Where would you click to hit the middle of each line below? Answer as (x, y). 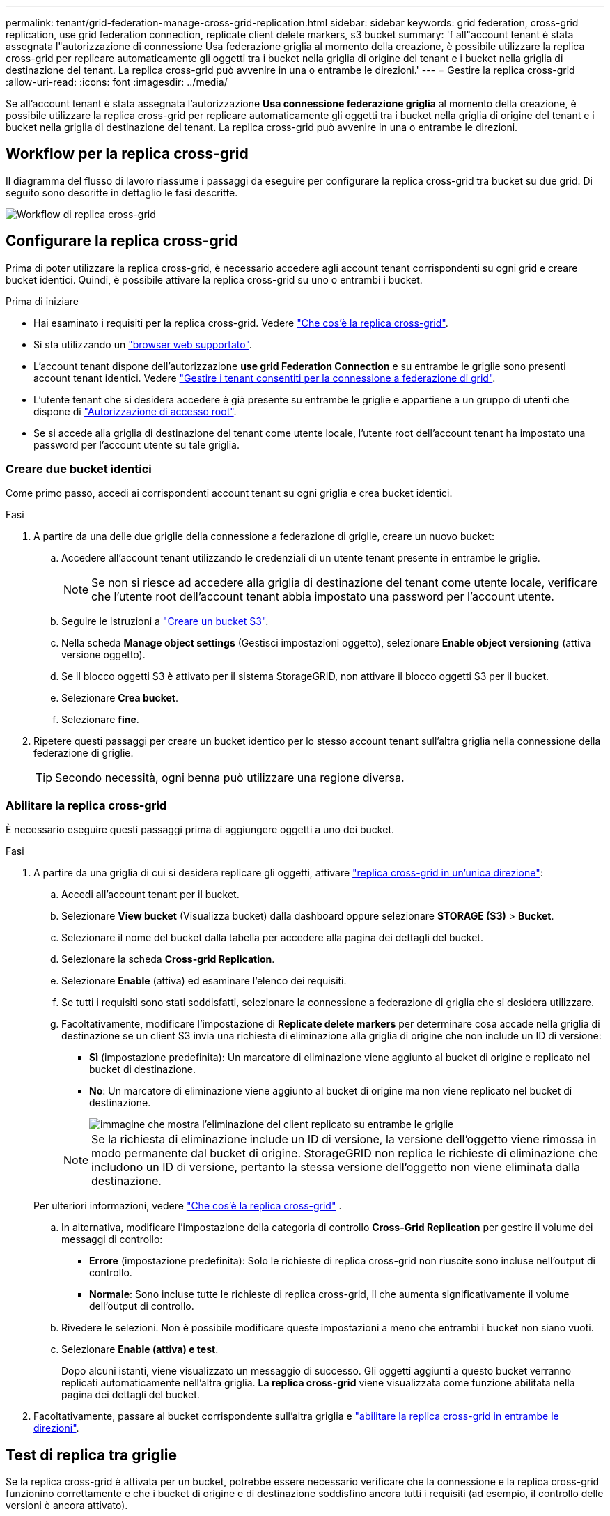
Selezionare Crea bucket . (120, 698)
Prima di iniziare (42, 301)
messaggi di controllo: (112, 1239)
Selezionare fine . (100, 720)
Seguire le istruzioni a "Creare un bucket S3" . (165, 621)
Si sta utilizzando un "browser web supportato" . (143, 344)
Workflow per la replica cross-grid (127, 154)
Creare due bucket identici (79, 469)
